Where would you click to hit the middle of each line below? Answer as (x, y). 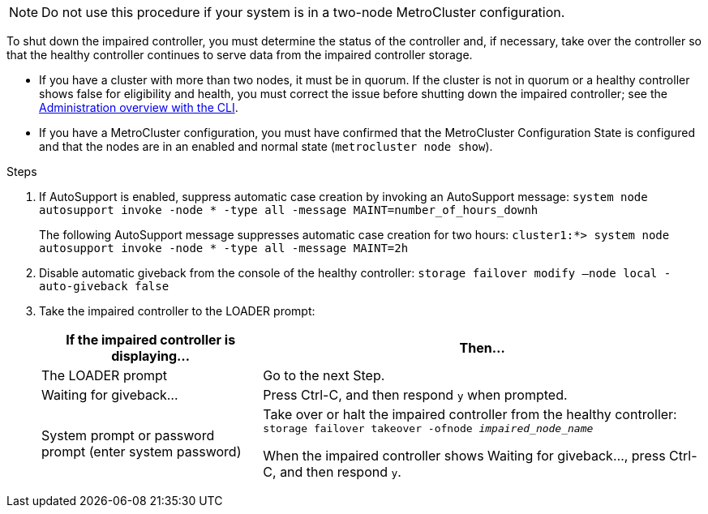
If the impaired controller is (151, 340)
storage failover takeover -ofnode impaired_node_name (428, 428)
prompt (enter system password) (142, 451)
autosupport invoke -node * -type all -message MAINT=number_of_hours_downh (289, 210)
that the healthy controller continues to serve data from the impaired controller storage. (240, 55)
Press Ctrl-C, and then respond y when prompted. (415, 395)
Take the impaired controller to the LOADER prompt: (177, 311)
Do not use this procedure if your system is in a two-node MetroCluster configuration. (303, 12)
